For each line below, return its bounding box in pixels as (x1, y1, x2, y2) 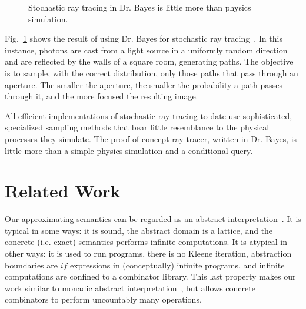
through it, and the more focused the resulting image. (5, 90, 198, 102)
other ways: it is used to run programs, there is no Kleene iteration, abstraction (5, 247, 292, 260)
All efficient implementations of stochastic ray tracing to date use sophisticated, (5, 109, 292, 122)
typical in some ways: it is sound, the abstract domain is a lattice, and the (5, 224, 273, 236)
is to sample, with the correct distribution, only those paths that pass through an (5, 66, 298, 79)
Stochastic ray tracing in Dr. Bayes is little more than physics (28, 1, 251, 13)
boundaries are (5, 258, 58, 271)
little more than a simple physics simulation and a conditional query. (5, 144, 253, 156)
